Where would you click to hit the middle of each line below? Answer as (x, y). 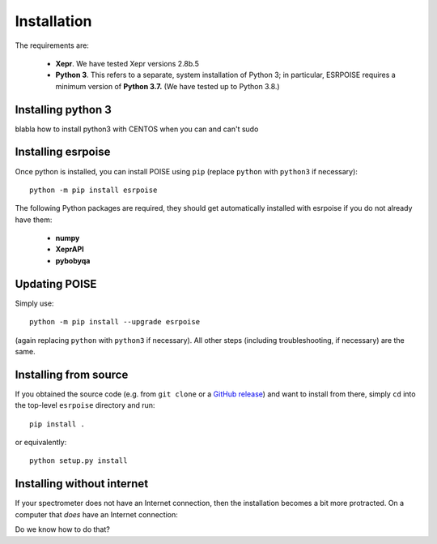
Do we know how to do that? (63, 529)
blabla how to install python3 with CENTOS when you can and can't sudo (137, 129)
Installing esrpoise (63, 152)
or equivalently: (41, 443)
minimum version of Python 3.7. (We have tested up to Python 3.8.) (168, 86)
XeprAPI (70, 249)
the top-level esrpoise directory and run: (85, 405)
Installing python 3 (64, 109)
